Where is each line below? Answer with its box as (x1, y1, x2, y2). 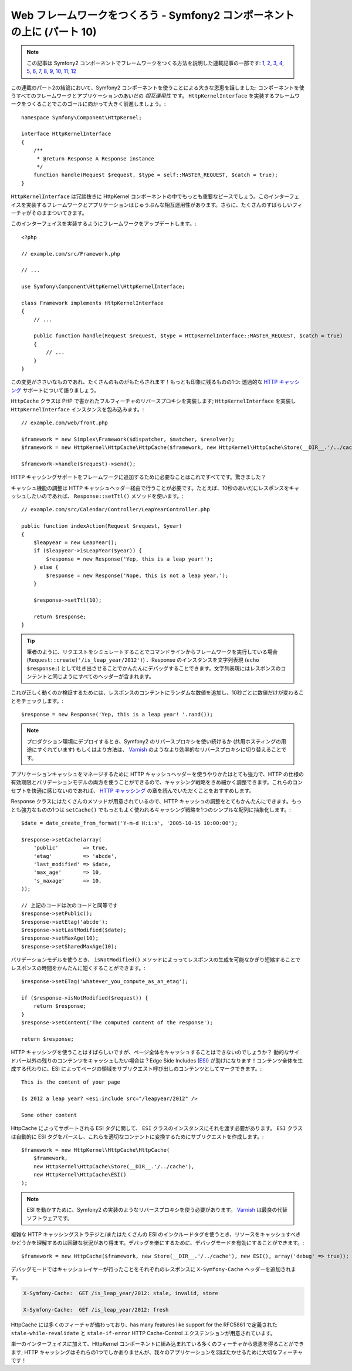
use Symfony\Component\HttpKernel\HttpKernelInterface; (21, 283, 185, 290)
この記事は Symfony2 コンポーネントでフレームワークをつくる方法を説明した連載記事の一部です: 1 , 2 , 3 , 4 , (26, 59, 285, 66)
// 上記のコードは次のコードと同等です (21, 902, 119, 909)
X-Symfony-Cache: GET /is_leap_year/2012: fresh (23, 1306, 169, 1313)
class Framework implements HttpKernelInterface (21, 300, 164, 306)
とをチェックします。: (11, 697, 64, 705)
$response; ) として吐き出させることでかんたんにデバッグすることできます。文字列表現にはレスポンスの (26, 665, 281, 672)
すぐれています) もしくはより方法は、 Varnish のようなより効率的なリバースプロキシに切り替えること (37, 746, 282, 753)
